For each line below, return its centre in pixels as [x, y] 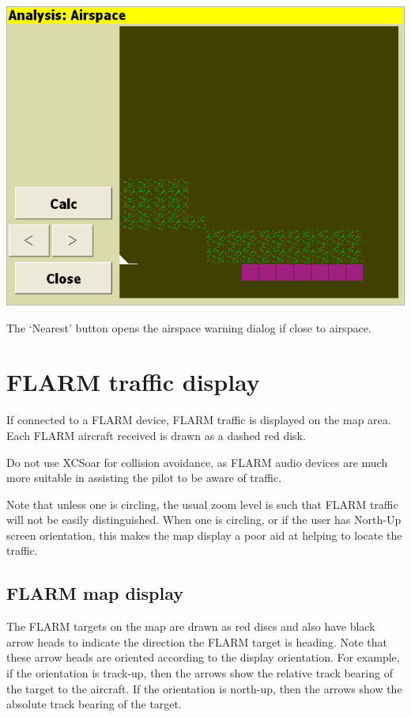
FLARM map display [95, 593]
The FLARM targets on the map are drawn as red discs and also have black [191, 626]
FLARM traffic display [133, 382]
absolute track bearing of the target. [94, 704]
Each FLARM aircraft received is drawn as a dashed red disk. [156, 435]
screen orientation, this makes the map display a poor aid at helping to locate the [204, 535]
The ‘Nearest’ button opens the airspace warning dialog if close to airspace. [189, 327]
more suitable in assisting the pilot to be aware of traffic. [144, 478]
